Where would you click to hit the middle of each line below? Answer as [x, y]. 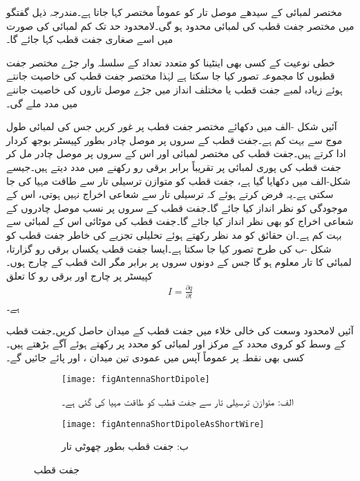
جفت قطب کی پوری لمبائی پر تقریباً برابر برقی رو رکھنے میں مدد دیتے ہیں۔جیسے [174, 166]
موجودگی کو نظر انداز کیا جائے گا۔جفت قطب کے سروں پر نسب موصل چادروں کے [177, 207]
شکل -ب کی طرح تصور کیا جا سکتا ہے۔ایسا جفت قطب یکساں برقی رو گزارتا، [169, 248]
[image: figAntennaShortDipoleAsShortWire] [163, 424]
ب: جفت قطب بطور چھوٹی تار [125, 446]
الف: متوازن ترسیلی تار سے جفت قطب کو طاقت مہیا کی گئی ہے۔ [178, 401]
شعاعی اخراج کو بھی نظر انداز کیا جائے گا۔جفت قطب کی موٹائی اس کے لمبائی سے [180, 221]
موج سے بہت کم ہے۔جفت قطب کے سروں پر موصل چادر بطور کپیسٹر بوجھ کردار [174, 139]
